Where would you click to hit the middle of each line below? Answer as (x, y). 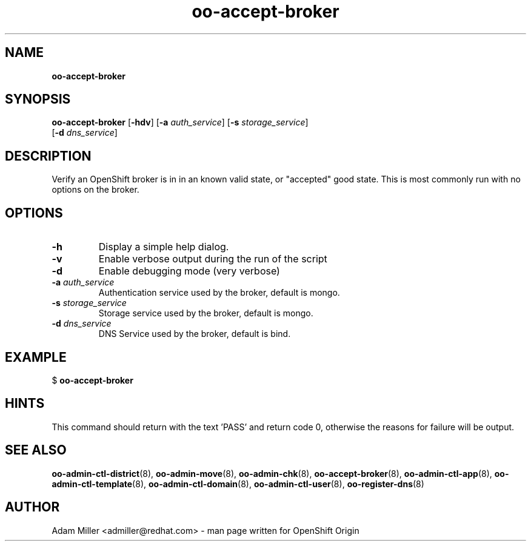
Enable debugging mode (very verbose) (189, 271)
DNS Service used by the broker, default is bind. (195, 334)
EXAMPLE (36, 357)
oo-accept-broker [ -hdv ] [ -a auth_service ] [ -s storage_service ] (180, 122)
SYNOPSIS (38, 99)
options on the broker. (95, 190)
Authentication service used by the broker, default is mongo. (219, 293)
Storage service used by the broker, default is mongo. (206, 313)
